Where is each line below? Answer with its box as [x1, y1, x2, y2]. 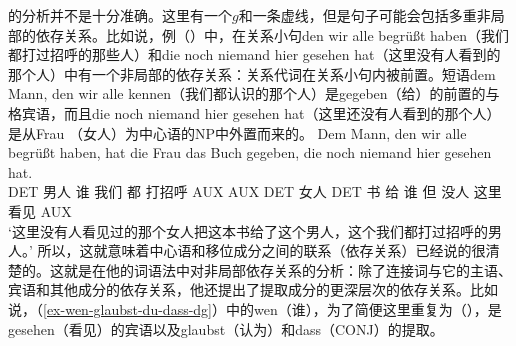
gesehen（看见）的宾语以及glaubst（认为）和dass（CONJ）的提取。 [8, 318, 444, 339]
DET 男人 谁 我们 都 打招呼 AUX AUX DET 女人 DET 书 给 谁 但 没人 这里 [8, 181, 502, 202]
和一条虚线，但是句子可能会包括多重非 [238, 5, 491, 25]
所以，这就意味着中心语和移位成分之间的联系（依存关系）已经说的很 [37, 240, 486, 261]
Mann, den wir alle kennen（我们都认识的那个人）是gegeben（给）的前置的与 [8, 83, 500, 104]
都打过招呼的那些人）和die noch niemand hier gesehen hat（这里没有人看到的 [8, 44, 501, 65]
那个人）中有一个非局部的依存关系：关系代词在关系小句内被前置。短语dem [8, 63, 496, 84]
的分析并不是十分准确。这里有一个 [8, 5, 232, 25]
